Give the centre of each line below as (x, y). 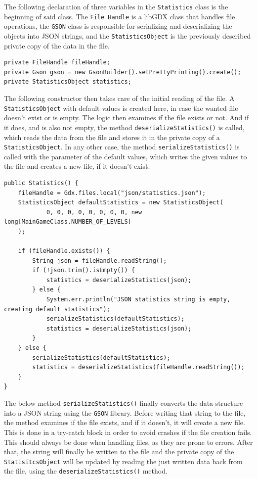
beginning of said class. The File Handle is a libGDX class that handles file (120, 16)
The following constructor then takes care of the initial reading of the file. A (119, 98)
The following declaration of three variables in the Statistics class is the (116, 6)
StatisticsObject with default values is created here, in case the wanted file (121, 108)
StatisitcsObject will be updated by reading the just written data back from (123, 461)
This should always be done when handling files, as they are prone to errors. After (128, 442)
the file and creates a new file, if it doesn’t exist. (77, 166)
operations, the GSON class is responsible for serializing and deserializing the (118, 26)
